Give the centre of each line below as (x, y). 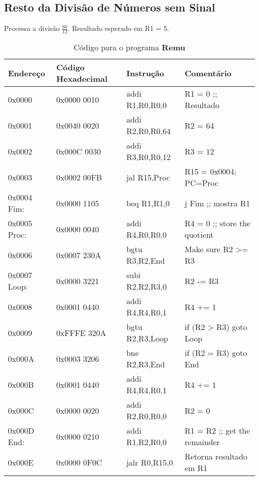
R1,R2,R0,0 (146, 442)
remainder (202, 442)
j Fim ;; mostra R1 (217, 203)
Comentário (208, 73)
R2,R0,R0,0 (146, 416)
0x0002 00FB (79, 177)
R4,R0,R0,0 (146, 235)
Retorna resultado (216, 457)
